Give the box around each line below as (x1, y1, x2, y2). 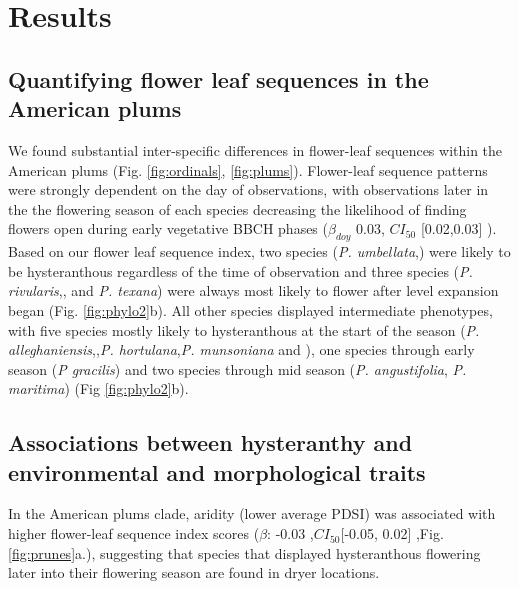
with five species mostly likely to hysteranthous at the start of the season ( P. (8, 319, 480, 340)
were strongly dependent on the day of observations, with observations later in (8, 179, 489, 200)
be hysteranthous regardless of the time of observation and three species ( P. (8, 260, 473, 281)
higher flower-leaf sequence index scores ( (8, 523, 260, 544)
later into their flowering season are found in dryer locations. (8, 562, 380, 583)
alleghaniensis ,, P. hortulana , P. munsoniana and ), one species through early (8, 339, 475, 360)
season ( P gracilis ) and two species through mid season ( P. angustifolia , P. (8, 358, 467, 379)
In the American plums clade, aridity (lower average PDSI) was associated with (8, 503, 496, 524)
